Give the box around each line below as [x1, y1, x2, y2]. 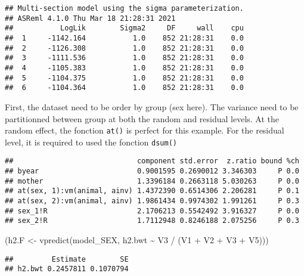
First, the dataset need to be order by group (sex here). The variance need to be [5, 100, 299, 113]
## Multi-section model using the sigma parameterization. [5, 4, 244, 13]
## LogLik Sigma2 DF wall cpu [5, 24, 244, 33]
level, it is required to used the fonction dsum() [5, 135, 177, 148]
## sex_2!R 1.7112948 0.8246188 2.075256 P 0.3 [5, 216, 299, 225]
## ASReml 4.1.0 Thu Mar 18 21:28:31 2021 [5, 14, 176, 23]
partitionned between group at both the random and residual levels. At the [5, 112, 280, 125]
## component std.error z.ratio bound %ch [5, 157, 299, 166]
